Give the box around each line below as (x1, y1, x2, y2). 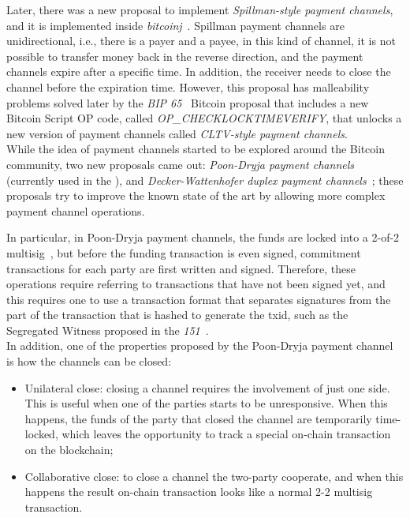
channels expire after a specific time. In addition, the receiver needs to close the (6, 63, 391, 80)
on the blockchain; (24, 441, 114, 458)
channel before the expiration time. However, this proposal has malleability (6, 78, 370, 95)
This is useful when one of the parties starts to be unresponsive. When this (24, 395, 388, 411)
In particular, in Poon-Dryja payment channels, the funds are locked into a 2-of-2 (6, 229, 400, 246)
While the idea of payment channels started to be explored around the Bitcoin (6, 141, 385, 157)
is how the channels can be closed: (6, 353, 172, 370)
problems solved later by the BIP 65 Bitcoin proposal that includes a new (6, 94, 369, 111)
